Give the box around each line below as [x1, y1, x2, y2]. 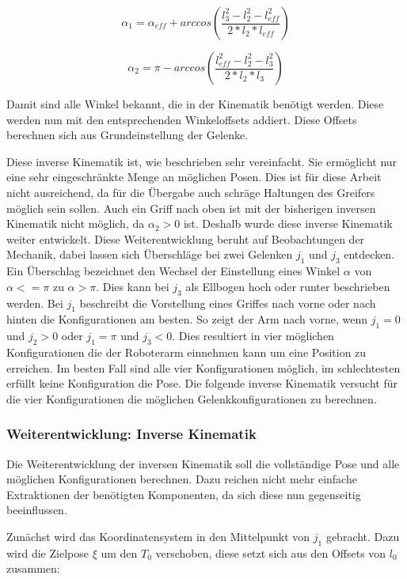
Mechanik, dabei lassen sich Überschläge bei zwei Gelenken [6, 246, 293, 263]
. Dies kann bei [96, 278, 169, 294]
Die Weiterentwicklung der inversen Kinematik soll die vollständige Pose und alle [6, 455, 400, 471]
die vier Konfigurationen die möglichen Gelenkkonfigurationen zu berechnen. [6, 390, 377, 407]
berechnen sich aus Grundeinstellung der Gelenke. [6, 127, 249, 143]
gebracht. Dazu [325, 528, 400, 544]
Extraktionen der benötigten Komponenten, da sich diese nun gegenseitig [6, 486, 361, 502]
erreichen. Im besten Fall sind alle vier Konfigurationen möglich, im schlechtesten [6, 359, 401, 376]
